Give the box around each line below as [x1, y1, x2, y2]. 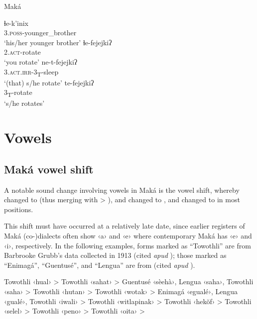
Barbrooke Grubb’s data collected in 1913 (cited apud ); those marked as [4, 250, 227, 260]
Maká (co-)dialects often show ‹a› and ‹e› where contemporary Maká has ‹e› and [4, 230, 252, 240]
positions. [4, 204, 33, 214]
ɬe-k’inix [4, 17, 29, 28]
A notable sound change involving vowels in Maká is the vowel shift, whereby [4, 184, 240, 195]
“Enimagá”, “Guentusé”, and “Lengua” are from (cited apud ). [4, 259, 195, 270]
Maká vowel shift [4, 161, 94, 176]
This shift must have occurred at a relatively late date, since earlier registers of [4, 221, 245, 231]
